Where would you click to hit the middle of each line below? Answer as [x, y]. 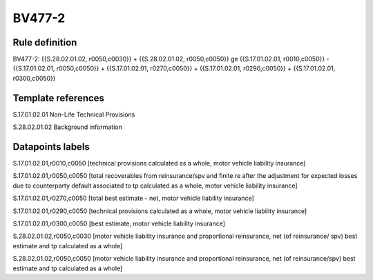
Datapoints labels [51, 147]
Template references [59, 98]
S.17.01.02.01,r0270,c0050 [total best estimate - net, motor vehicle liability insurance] [134, 198]
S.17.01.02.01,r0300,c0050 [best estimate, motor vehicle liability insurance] [119, 223]
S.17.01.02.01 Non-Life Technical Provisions [74, 114]
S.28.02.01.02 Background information [67, 127]
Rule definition [45, 42]
